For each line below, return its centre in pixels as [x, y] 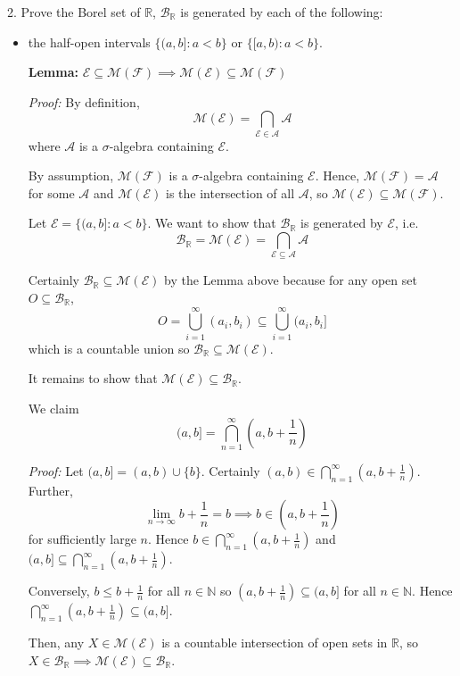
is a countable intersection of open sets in [275, 643]
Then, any [56, 643]
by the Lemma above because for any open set [291, 280]
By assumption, [71, 175]
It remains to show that [93, 378]
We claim [53, 408]
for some [51, 192]
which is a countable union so [109, 348]
